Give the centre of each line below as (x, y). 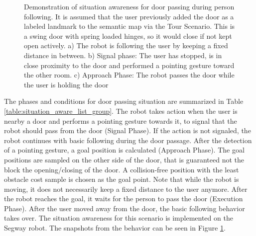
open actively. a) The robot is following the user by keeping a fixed (126, 45)
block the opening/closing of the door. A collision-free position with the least (122, 169)
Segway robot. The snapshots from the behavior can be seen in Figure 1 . (115, 228)
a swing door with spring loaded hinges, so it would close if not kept (128, 36)
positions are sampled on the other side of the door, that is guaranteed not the (124, 159)
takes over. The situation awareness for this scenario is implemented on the (119, 218)
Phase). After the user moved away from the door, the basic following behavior (125, 208)
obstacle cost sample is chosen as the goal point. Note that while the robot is (122, 179)
